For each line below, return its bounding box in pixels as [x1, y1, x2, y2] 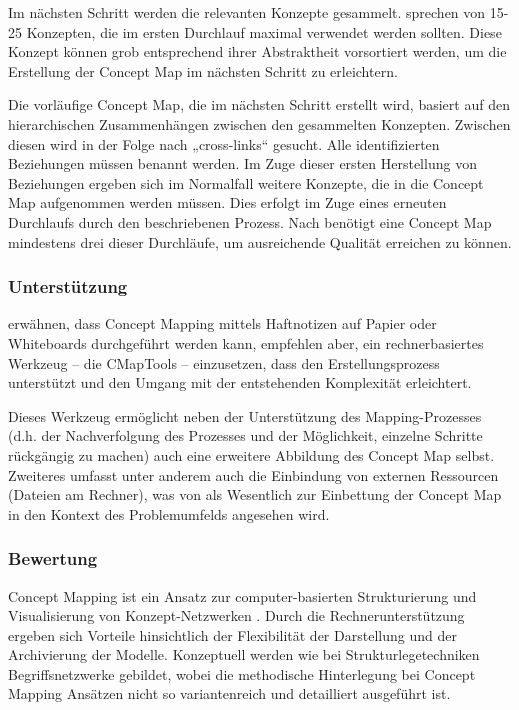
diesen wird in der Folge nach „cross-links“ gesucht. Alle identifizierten [8, 133, 440, 154]
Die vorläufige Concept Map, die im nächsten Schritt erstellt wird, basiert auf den [8, 94, 510, 115]
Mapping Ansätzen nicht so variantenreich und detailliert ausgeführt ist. [8, 683, 451, 704]
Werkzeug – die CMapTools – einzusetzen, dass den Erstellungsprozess [8, 352, 440, 373]
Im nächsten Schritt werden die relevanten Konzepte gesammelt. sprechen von [8, 2, 486, 22]
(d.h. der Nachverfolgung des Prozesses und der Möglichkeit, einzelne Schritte [8, 425, 483, 446]
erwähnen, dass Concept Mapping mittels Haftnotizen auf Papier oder [8, 313, 437, 334]
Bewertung [8, 546, 98, 571]
